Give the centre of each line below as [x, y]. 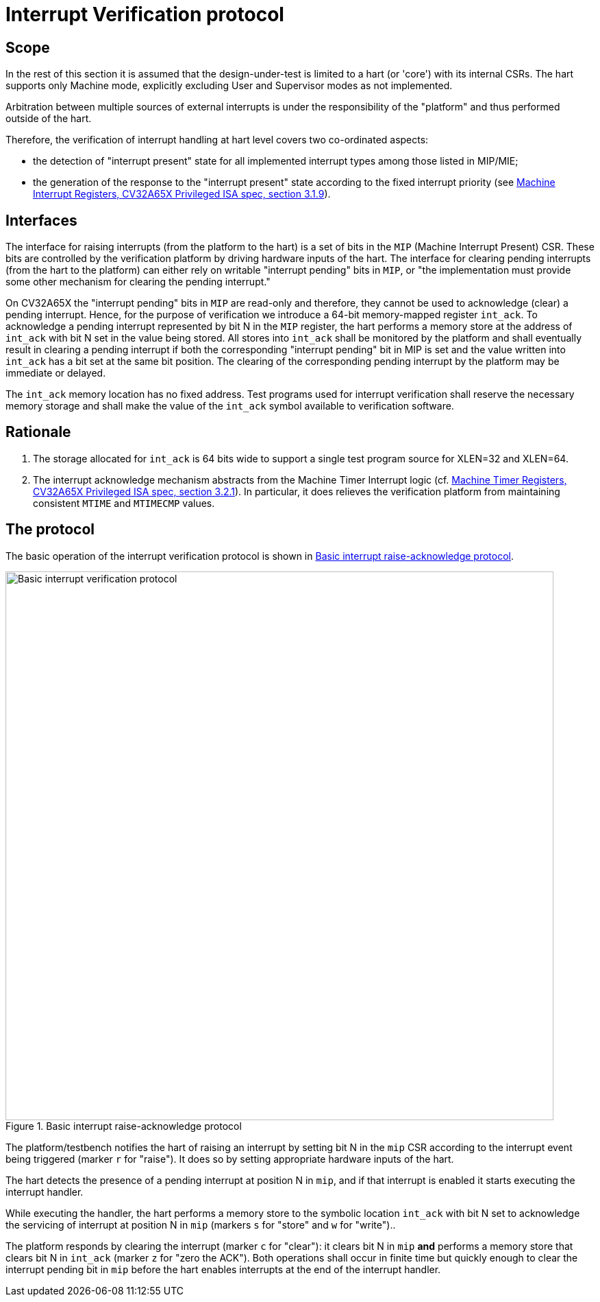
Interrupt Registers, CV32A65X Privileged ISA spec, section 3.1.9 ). [182, 194]
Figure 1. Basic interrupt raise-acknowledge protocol [124, 1126]
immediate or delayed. [56, 373]
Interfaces [41, 220]
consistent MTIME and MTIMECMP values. [124, 503]
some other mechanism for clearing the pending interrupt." [138, 282]
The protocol [50, 530]
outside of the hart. [49, 119]
